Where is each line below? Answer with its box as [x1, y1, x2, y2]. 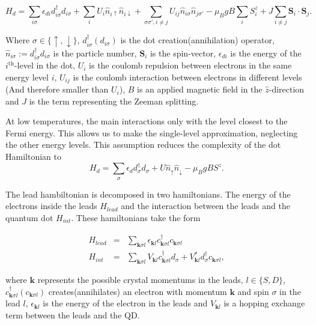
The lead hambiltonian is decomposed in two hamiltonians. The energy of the [5, 187, 291, 200]
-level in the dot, [14, 59, 75, 71]
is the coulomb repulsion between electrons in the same [89, 59, 292, 71]
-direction [269, 83, 305, 96]
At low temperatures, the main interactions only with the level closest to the [5, 115, 288, 127]
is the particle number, [53, 46, 137, 59]
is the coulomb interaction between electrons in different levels [73, 70, 302, 83]
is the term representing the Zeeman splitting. [29, 94, 199, 107]
